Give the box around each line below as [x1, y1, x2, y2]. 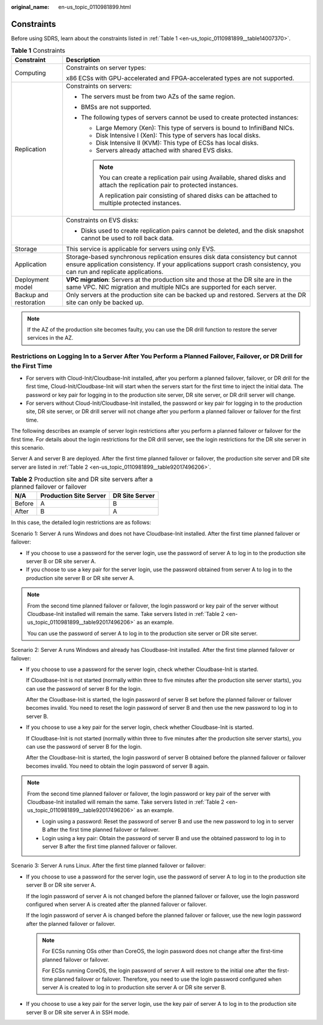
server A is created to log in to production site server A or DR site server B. [42, 984, 227, 991]
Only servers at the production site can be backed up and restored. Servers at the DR [66, 291, 306, 299]
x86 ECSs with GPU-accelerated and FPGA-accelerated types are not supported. [66, 74, 294, 82]
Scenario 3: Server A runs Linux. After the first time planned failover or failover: [11, 862, 206, 870]
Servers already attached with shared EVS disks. [96, 146, 233, 154]
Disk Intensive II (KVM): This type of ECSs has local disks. [96, 138, 259, 147]
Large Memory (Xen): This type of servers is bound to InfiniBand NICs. [96, 123, 294, 132]
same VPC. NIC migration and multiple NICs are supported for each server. [66, 283, 277, 291]
